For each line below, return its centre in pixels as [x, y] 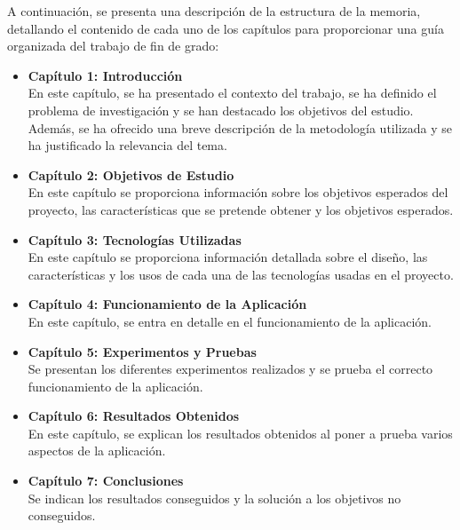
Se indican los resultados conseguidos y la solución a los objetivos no [214, 498]
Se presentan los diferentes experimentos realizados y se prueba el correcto [230, 369]
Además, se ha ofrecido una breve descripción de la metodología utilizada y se [240, 127]
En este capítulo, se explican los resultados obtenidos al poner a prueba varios [240, 433]
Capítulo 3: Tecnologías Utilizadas [135, 239]
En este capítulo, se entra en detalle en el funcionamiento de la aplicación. [230, 321]
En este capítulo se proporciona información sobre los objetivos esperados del [238, 192]
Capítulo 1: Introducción [105, 75]
